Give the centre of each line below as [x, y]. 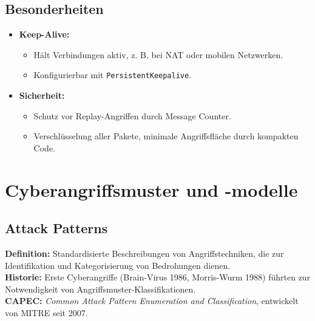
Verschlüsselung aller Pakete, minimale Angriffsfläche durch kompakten [166, 136]
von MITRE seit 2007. [46, 312]
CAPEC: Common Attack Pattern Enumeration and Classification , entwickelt [152, 301]
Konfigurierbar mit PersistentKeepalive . [113, 75]
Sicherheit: [42, 95]
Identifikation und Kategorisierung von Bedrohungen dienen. [118, 265]
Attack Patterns [56, 228]
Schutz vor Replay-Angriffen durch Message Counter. [132, 115]
